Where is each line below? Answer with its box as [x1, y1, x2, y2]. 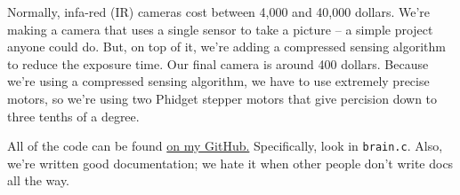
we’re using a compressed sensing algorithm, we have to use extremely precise [7, 72, 430, 90]
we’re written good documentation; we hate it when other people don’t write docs [7, 153, 454, 172]
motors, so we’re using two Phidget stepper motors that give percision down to [7, 89, 438, 107]
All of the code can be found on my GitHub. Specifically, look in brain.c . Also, [7, 136, 443, 155]
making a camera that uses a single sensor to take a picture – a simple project [7, 19, 433, 38]
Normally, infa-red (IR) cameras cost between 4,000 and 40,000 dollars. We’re [7, 3, 431, 20]
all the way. [7, 171, 69, 190]
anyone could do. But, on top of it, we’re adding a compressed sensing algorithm [7, 37, 446, 56]
